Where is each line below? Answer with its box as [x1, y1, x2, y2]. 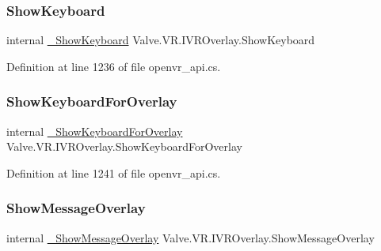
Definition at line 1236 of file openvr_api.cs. [6, 58, 221, 74]
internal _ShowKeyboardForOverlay [6, 122, 183, 139]
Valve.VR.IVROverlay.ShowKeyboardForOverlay [6, 138, 242, 155]
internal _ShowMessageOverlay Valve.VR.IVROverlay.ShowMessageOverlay [6, 229, 375, 245]
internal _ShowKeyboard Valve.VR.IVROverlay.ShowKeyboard [6, 32, 315, 48]
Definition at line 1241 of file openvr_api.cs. [6, 164, 221, 181]
